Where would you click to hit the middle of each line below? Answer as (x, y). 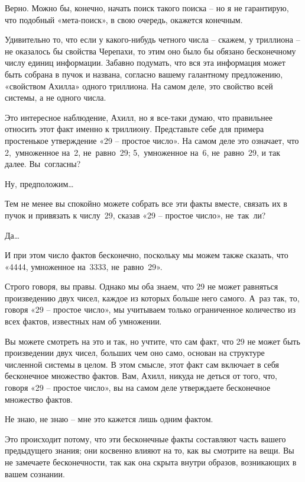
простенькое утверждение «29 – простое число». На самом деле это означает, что (152, 140)
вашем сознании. (35, 473)
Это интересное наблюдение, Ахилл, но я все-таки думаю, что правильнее (139, 117)
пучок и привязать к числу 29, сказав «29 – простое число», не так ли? (135, 215)
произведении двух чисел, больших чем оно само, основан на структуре (135, 353)
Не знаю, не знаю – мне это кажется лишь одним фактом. (109, 419)
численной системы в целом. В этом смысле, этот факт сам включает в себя (142, 364)
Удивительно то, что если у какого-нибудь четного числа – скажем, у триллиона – (152, 39)
